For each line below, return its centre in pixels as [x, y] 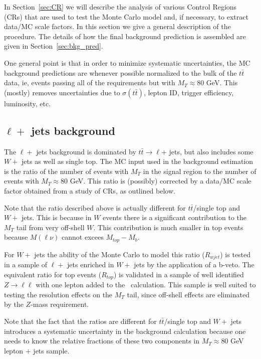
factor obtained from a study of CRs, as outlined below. [90, 190]
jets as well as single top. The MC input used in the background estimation [138, 161]
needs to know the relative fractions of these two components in [102, 341]
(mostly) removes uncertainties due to [62, 92]
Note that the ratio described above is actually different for [95, 207]
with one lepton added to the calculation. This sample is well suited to [146, 285]
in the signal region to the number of [200, 171]
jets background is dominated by [86, 151]
